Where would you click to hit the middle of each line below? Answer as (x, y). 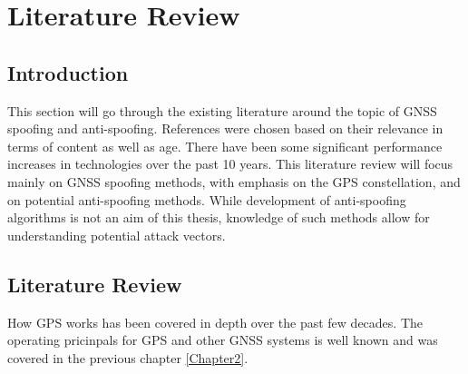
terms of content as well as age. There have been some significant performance (225, 146)
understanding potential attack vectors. (117, 235)
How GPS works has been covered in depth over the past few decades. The (215, 322)
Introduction (68, 72)
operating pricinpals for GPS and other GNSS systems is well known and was (223, 340)
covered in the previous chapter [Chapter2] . (128, 357)
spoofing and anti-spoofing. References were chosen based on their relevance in (225, 128)
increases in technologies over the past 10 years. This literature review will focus (230, 164)
